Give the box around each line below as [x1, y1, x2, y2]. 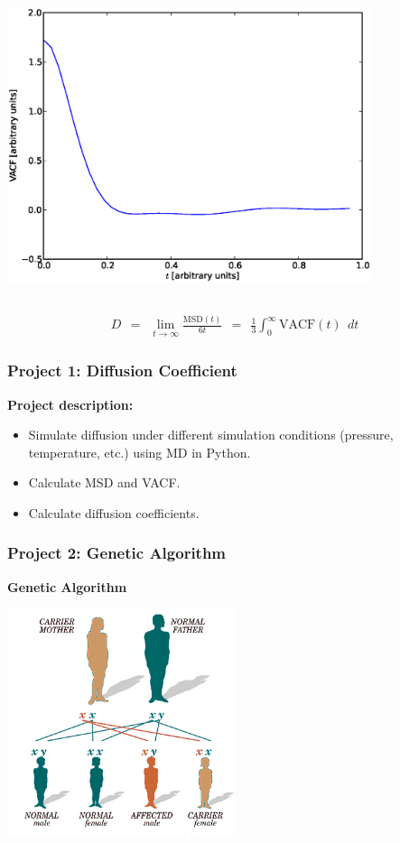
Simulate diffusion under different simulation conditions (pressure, [28, 425, 394, 444]
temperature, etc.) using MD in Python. [28, 442, 251, 461]
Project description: [7, 394, 134, 413]
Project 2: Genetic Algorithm [7, 542, 227, 564]
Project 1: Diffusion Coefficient [7, 359, 237, 382]
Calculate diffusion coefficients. [28, 503, 200, 522]
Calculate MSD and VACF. [28, 473, 181, 492]
